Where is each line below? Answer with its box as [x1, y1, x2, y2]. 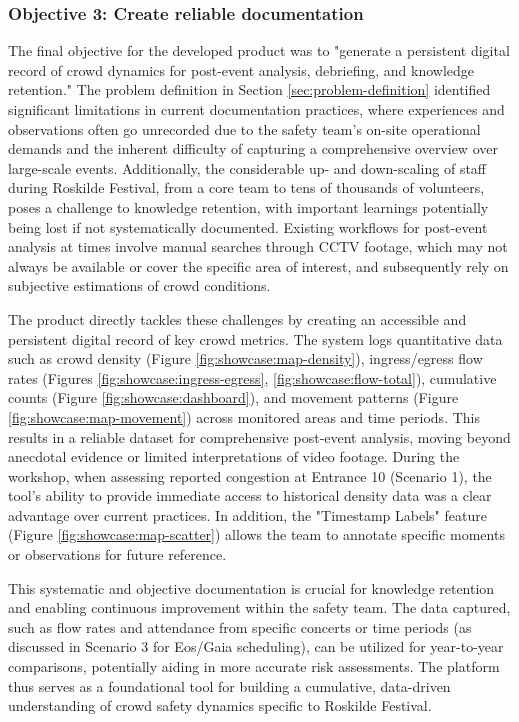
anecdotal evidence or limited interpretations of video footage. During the [8, 446, 460, 467]
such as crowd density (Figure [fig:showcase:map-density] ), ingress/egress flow [8, 348, 483, 369]
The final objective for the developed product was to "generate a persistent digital [8, 40, 510, 61]
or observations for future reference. [8, 544, 227, 565]
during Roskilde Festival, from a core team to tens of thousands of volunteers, [8, 177, 485, 198]
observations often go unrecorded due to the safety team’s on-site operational [8, 118, 481, 139]
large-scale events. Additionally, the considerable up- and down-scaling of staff [8, 157, 487, 178]
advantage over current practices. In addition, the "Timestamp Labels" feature [8, 504, 487, 525]
